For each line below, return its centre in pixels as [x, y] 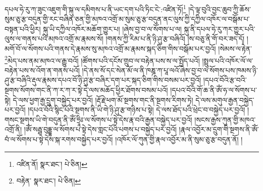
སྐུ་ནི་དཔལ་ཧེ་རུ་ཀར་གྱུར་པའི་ [220, 28]
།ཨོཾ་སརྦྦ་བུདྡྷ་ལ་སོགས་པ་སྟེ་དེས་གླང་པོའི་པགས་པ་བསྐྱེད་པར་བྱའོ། [100, 129]
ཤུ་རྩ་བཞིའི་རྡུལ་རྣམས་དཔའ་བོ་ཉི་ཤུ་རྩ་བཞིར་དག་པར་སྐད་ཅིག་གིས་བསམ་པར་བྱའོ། [103, 80]
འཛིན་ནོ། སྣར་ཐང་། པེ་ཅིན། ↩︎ [52, 164]
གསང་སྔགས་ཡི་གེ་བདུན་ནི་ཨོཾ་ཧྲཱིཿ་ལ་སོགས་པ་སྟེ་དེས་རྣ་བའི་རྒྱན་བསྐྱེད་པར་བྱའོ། [98, 119]
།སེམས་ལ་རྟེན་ [235, 49]
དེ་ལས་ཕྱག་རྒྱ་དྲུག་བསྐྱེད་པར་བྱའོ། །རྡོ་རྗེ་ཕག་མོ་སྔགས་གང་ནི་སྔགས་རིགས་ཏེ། [103, 100]
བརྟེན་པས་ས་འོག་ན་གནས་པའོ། [42, 70]
